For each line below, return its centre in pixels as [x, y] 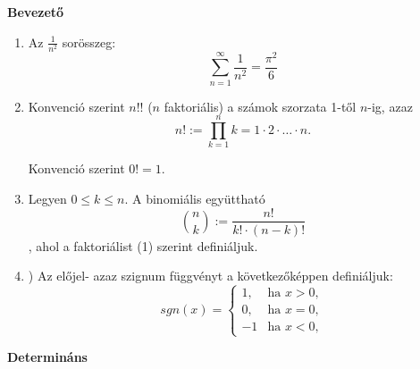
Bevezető [36, 12]
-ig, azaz [390, 106]
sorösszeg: [89, 42]
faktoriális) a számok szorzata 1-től [260, 106]
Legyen [47, 198]
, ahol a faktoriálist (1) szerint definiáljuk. [143, 245]
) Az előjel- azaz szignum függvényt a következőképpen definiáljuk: [210, 276]
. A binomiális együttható [195, 198]
